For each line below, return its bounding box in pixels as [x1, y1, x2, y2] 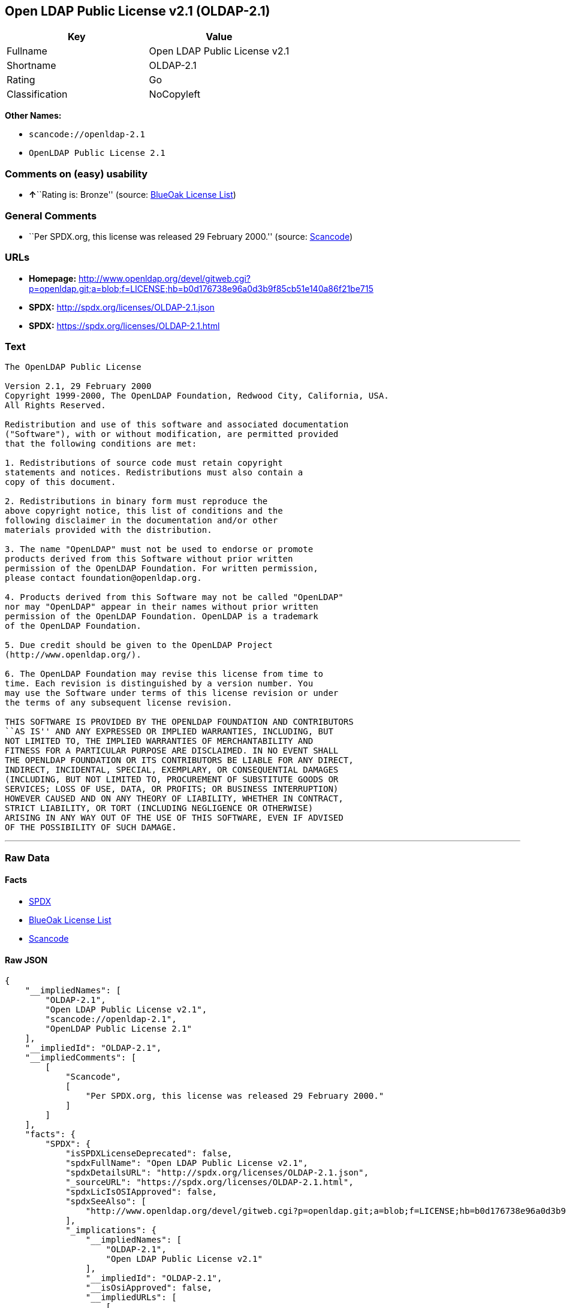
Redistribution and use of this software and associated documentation [5, 420, 349, 430]
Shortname [7, 59, 56, 72]
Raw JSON [5, 954, 48, 965]
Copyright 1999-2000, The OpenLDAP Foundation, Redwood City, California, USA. [5, 391, 389, 401]
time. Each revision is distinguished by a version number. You [5, 679, 314, 689]
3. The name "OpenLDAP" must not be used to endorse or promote [5, 544, 314, 554]
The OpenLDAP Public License [5, 362, 141, 372]
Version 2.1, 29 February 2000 [5, 381, 152, 391]
